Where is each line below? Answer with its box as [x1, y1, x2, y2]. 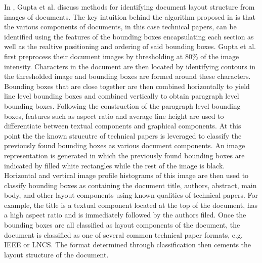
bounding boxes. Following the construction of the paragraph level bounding [4, 100, 241, 111]
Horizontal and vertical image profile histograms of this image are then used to [4, 170, 249, 181]
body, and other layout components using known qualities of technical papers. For [4, 190, 258, 200]
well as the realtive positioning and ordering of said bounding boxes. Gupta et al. [4, 41, 256, 52]
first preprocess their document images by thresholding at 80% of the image [4, 51, 239, 61]
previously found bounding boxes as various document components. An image [4, 140, 245, 151]
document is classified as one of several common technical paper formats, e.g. [4, 229, 243, 240]
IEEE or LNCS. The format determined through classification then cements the [4, 239, 251, 250]
